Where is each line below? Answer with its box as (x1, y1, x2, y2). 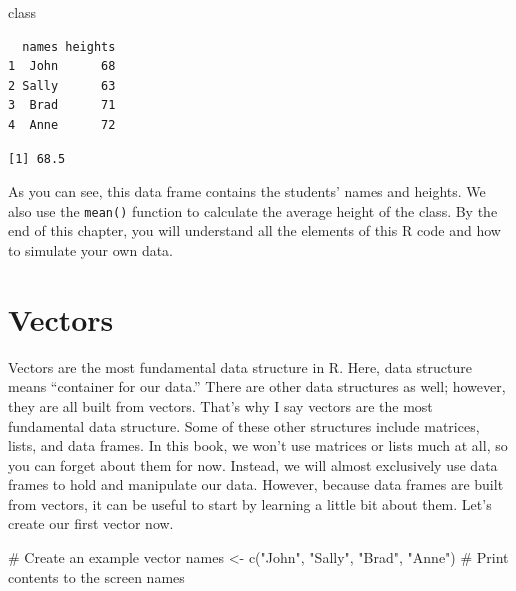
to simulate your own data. (8, 240, 174, 260)
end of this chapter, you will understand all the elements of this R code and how (8, 220, 501, 241)
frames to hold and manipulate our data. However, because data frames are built (8, 474, 504, 495)
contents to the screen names (8, 566, 185, 587)
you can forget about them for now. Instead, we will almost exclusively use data (8, 454, 498, 475)
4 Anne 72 (8, 117, 116, 132)
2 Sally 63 (8, 78, 116, 93)
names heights (22, 39, 116, 54)
